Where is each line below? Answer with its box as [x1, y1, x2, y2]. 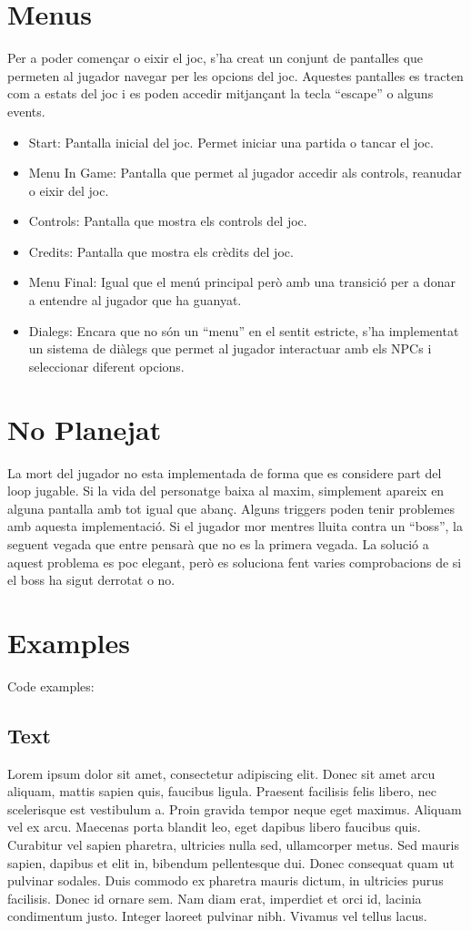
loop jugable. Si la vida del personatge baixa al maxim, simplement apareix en [7, 481, 445, 500]
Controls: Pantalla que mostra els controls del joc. [28, 211, 307, 230]
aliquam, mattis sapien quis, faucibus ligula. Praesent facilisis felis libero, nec [7, 782, 436, 801]
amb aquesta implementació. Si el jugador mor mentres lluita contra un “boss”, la [7, 517, 463, 536]
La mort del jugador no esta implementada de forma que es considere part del [7, 463, 442, 482]
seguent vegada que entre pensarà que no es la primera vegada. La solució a [7, 534, 429, 553]
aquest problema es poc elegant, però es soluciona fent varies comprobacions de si [7, 552, 462, 571]
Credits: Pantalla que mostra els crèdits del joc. [28, 241, 294, 261]
